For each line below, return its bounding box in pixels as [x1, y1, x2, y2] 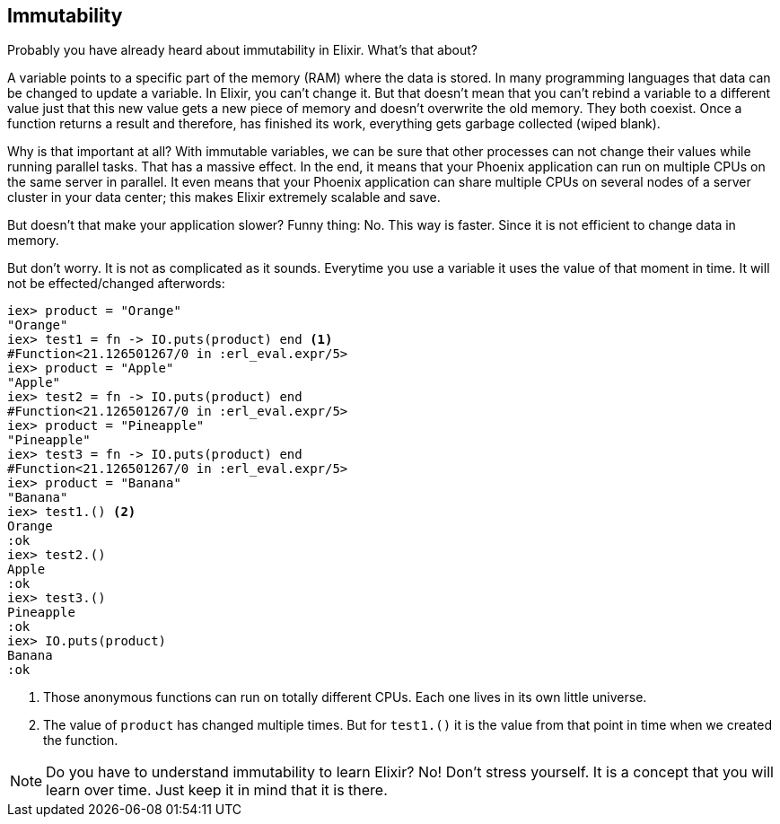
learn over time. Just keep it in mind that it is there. [46, 781, 388, 800]
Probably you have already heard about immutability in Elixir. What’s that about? [7, 42, 478, 58]
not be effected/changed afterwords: [7, 276, 225, 292]
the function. [43, 732, 118, 749]
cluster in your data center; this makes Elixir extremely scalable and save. [7, 189, 441, 206]
